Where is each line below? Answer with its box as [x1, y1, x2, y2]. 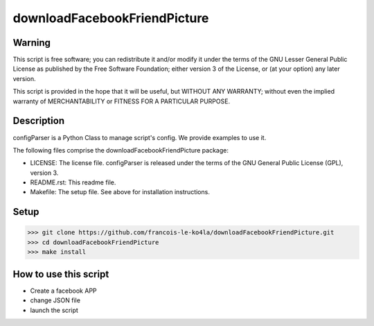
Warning [12, 37, 51, 49]
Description [12, 115, 65, 127]
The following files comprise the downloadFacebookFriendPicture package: [12, 146, 229, 154]
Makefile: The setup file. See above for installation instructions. [30, 188, 211, 196]
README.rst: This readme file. [30, 178, 116, 187]
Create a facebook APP [30, 286, 97, 295]
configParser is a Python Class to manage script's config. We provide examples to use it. [12, 133, 267, 141]
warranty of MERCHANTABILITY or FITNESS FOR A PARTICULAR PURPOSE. [12, 97, 231, 105]
